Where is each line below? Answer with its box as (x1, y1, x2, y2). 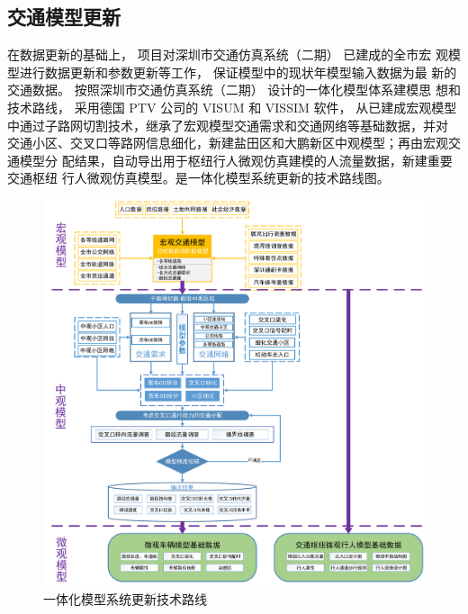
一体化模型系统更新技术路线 (43, 589, 207, 608)
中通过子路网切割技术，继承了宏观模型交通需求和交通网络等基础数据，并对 (7, 115, 448, 134)
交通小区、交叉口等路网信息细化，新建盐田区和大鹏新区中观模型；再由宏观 (7, 133, 448, 152)
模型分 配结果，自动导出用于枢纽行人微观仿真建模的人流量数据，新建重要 (19, 150, 453, 169)
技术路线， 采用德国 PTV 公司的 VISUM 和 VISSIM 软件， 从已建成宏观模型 (7, 97, 457, 116)
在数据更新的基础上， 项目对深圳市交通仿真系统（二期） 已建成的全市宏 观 (7, 45, 448, 64)
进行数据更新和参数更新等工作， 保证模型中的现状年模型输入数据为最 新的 (19, 62, 457, 81)
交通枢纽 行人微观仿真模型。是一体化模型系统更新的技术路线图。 (7, 168, 390, 187)
